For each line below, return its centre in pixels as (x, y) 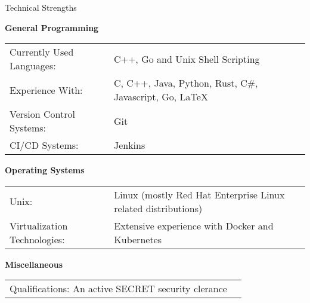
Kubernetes (138, 239)
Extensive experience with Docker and (194, 225)
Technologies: (37, 239)
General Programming (52, 27)
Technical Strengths (41, 7)
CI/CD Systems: (44, 145)
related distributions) (158, 208)
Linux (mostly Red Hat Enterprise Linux (199, 194)
